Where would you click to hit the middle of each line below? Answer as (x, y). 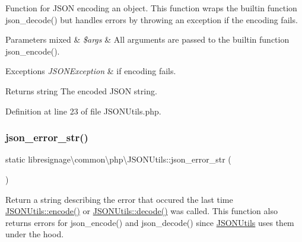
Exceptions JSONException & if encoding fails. (91, 71)
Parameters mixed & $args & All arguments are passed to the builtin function (147, 39)
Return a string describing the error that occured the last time (119, 199)
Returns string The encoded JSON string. (81, 90)
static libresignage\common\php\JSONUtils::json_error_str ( (118, 159)
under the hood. (35, 234)
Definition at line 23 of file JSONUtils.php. (83, 111)
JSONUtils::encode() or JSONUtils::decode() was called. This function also (142, 211)
